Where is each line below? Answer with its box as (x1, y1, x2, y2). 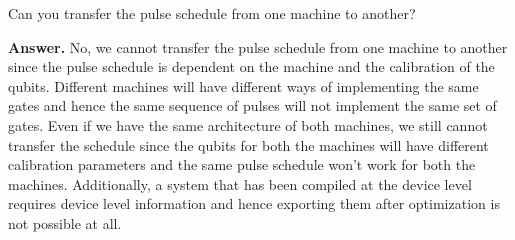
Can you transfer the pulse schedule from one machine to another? (8, 3, 416, 23)
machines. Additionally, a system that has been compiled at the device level (8, 173, 472, 194)
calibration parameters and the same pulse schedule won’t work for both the (8, 154, 476, 175)
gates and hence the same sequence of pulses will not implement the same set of (8, 95, 497, 116)
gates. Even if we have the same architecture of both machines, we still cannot (8, 114, 488, 135)
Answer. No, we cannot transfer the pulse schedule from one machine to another (8, 36, 508, 57)
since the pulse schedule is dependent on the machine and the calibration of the (8, 56, 495, 77)
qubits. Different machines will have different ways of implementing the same (8, 75, 479, 96)
